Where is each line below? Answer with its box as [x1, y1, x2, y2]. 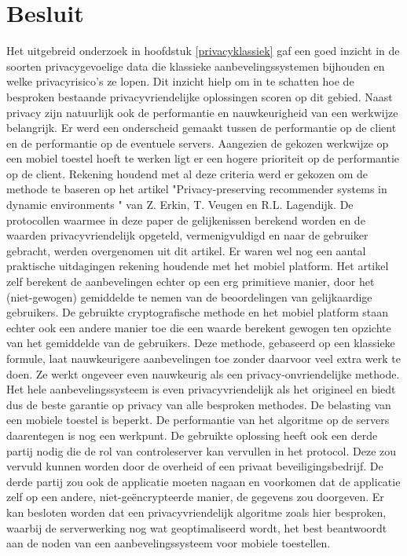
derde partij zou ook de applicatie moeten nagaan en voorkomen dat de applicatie [6, 473, 401, 489]
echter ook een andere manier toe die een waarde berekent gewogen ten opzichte [6, 319, 391, 335]
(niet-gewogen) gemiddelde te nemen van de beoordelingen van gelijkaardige [6, 288, 372, 305]
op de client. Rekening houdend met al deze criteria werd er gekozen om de [6, 165, 368, 181]
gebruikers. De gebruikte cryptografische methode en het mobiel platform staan [6, 304, 388, 320]
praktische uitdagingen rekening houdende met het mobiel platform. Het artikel [6, 258, 389, 274]
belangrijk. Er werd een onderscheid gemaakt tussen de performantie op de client [6, 119, 397, 136]
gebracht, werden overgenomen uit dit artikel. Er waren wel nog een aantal [6, 242, 366, 258]
